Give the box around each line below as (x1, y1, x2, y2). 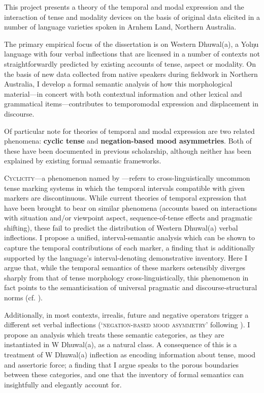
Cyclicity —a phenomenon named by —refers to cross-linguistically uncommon (4, 172, 250, 183)
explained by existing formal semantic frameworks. (4, 155, 161, 166)
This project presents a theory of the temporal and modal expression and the (4, 2, 244, 12)
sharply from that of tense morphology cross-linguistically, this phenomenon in (4, 272, 249, 283)
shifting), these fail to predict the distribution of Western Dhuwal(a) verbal (4, 222, 238, 233)
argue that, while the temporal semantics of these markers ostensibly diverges (4, 262, 246, 273)
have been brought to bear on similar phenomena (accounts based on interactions (4, 202, 257, 213)
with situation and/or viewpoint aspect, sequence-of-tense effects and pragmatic (4, 212, 253, 223)
